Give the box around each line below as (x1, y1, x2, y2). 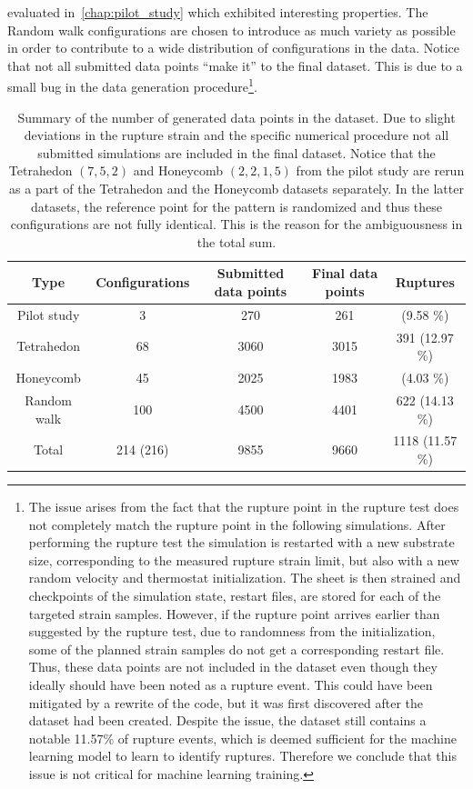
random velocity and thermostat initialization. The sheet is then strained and (28, 568, 461, 587)
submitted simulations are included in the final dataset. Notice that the (37, 143, 436, 162)
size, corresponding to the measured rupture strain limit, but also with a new (28, 550, 459, 569)
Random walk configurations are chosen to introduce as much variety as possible (7, 20, 456, 39)
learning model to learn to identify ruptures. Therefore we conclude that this (28, 746, 457, 765)
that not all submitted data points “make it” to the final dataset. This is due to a (7, 55, 463, 75)
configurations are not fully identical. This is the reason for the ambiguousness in (10, 215, 463, 234)
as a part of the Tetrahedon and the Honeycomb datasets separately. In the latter (9, 179, 464, 197)
